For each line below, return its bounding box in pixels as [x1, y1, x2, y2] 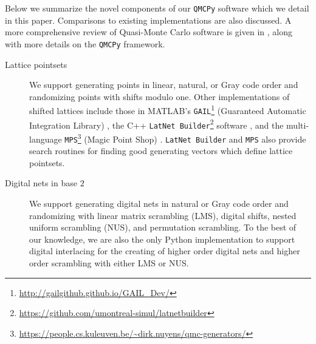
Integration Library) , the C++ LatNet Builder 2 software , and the [29, 116, 284, 131]
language [29, 132, 62, 145]
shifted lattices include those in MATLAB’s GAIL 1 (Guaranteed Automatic [29, 103, 306, 116]
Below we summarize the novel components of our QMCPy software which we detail [5, 2, 309, 14]
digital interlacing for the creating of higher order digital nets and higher [29, 245, 300, 257]
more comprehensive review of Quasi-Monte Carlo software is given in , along [5, 25, 292, 38]
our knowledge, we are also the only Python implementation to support [29, 232, 295, 245]
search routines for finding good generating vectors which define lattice [29, 144, 293, 157]
